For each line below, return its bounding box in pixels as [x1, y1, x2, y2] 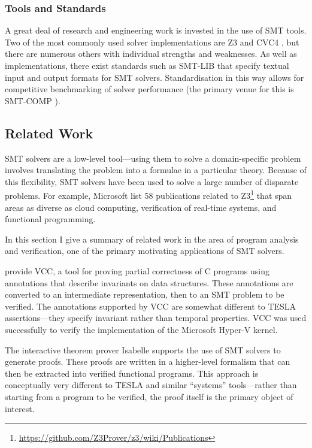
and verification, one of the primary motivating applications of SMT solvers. [5, 244, 284, 257]
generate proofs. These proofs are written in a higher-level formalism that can [5, 355, 290, 368]
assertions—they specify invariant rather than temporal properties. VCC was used [5, 311, 307, 324]
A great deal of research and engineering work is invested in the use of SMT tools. [5, 24, 307, 37]
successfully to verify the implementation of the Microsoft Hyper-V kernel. [5, 323, 278, 335]
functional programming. [5, 213, 96, 225]
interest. [5, 402, 35, 414]
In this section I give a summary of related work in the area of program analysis [5, 232, 299, 245]
